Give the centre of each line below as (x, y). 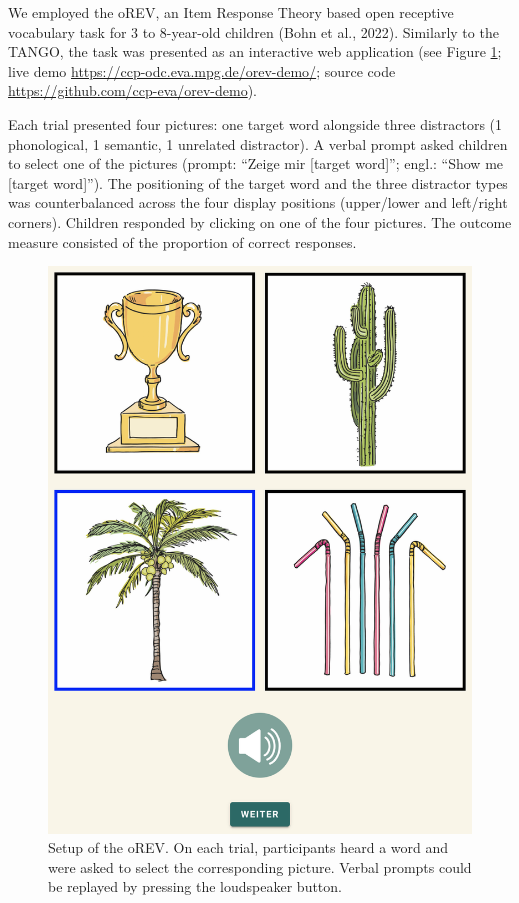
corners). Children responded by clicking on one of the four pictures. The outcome (260, 221)
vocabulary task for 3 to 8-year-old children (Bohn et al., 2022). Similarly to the (253, 31)
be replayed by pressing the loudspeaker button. (195, 886)
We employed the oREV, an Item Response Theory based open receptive (231, 12)
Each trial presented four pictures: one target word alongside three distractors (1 (255, 123)
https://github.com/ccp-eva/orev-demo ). (133, 90)
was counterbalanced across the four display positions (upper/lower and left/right (258, 202)
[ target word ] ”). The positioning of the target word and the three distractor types (258, 182)
